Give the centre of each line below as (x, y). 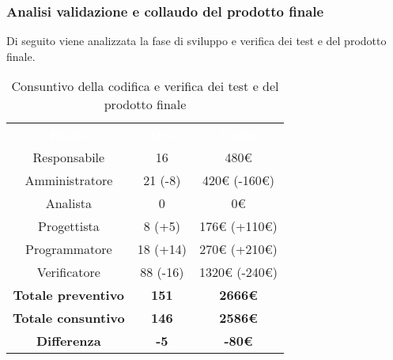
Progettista (68, 226)
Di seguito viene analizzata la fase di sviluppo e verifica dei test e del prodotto (196, 41)
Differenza (68, 341)
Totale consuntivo (69, 318)
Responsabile (69, 157)
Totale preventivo (69, 295)
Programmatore (68, 249)
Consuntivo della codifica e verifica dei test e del (145, 86)
